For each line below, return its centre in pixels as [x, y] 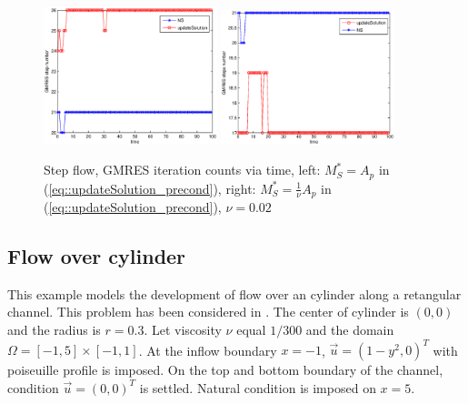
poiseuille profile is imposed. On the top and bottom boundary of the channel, [225, 370]
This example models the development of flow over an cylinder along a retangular [234, 293]
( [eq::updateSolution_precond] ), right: [150, 188]
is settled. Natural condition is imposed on [258, 387]
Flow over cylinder [97, 256]
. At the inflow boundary [208, 350]
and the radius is [54, 330]
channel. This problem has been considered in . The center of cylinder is [208, 312]
